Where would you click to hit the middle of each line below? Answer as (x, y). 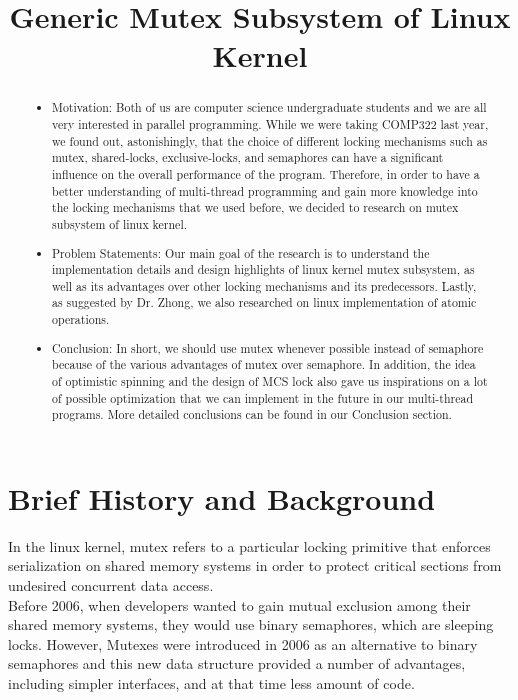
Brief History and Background (222, 497)
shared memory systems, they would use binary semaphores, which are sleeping (251, 624)
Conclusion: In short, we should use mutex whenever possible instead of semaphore (268, 347)
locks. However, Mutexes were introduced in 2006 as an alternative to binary (243, 643)
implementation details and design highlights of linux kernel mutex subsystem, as (263, 269)
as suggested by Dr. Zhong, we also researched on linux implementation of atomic (264, 302)
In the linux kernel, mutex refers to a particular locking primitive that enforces (249, 545)
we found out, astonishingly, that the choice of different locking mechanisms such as (270, 140)
